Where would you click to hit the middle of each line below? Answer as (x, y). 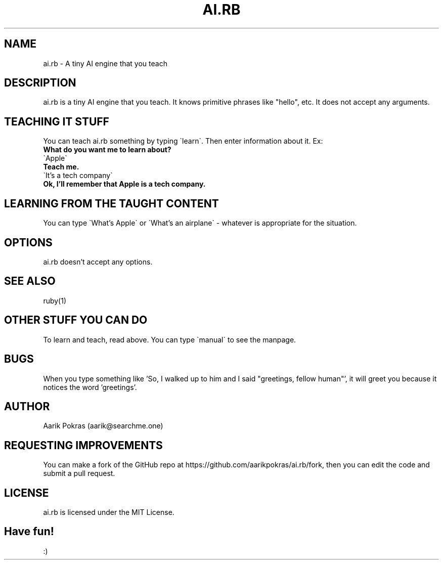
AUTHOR (27, 406)
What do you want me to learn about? (107, 150)
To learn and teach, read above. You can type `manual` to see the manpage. (170, 339)
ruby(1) (55, 300)
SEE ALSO (30, 281)
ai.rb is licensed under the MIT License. (109, 512)
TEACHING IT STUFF (57, 121)
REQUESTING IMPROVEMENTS (83, 445)
